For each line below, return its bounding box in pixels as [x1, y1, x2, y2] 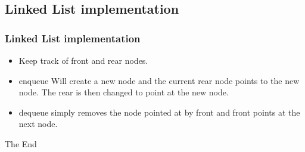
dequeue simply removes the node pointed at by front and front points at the [18, 106, 300, 118]
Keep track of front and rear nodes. [18, 54, 148, 66]
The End [5, 137, 37, 150]
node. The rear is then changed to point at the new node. [18, 86, 229, 98]
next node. [18, 117, 58, 130]
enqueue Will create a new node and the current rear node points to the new [18, 74, 300, 86]
